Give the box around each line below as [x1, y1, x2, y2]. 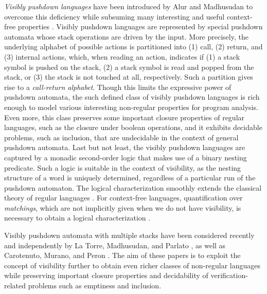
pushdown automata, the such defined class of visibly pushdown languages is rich [4, 91, 260, 102]
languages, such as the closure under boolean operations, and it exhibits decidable [4, 122, 262, 133]
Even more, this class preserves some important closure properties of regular [4, 112, 245, 122]
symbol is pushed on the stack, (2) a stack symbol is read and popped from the [4, 61, 254, 72]
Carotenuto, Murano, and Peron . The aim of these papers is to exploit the [4, 250, 241, 261]
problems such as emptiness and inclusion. [28, 280, 162, 291]
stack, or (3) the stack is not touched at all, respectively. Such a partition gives [4, 71, 253, 82]
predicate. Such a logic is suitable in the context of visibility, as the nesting [4, 162, 241, 173]
